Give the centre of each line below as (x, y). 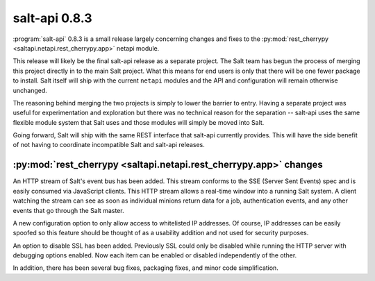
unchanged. (30, 90)
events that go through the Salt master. (68, 210)
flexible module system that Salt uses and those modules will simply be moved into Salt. (139, 122)
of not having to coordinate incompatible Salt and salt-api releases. (109, 145)
